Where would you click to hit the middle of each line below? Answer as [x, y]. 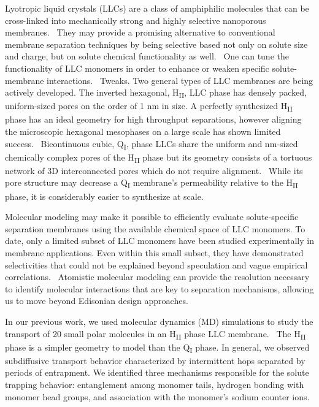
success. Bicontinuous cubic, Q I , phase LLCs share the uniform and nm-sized [152, 144]
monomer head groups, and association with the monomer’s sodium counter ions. [157, 396]
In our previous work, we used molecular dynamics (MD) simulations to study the [159, 321]
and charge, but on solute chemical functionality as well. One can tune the [147, 56]
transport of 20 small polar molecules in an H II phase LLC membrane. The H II [156, 334]
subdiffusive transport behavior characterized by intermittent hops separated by [155, 360]
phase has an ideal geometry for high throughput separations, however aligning [153, 119]
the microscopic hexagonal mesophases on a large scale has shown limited [143, 131]
